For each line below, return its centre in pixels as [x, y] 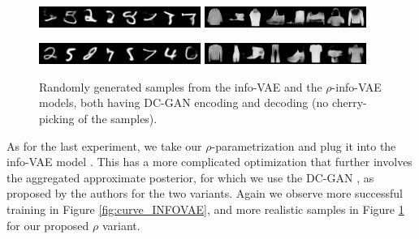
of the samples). [118, 119]
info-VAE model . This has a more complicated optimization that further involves [209, 162]
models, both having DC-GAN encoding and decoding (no [184, 102]
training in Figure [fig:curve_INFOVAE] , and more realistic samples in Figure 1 [205, 209]
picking [57, 119]
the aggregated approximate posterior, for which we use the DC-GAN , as [190, 177]
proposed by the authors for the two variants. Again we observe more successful [205, 193]
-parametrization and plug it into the [304, 145]
